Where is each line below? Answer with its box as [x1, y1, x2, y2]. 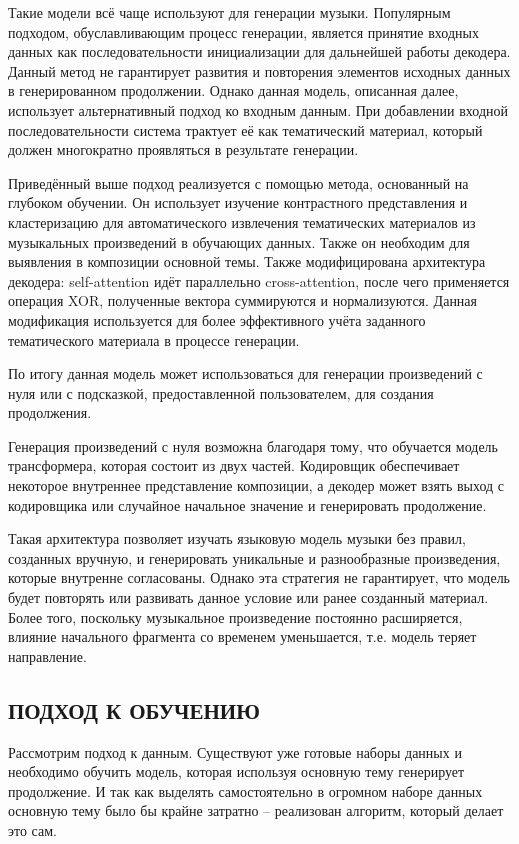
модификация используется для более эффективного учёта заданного [8, 309, 426, 330]
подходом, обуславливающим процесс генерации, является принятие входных [8, 21, 479, 42]
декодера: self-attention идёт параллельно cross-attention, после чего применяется [8, 270, 510, 291]
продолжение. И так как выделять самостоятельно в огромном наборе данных [8, 780, 483, 801]
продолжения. [8, 402, 92, 423]
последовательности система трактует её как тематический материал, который [8, 119, 483, 140]
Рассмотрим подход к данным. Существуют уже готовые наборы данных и [8, 741, 462, 762]
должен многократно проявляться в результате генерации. [8, 139, 359, 160]
